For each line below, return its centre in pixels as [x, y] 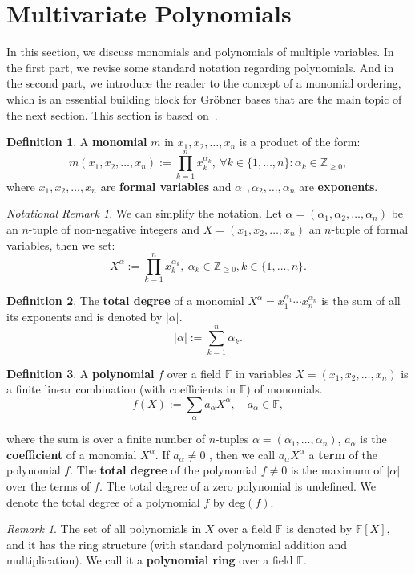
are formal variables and [166, 186]
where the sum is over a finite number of [106, 439]
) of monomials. [284, 389]
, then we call [242, 454]
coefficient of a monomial [72, 454]
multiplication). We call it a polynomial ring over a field [150, 560]
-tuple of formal [370, 229]
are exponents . [338, 186]
